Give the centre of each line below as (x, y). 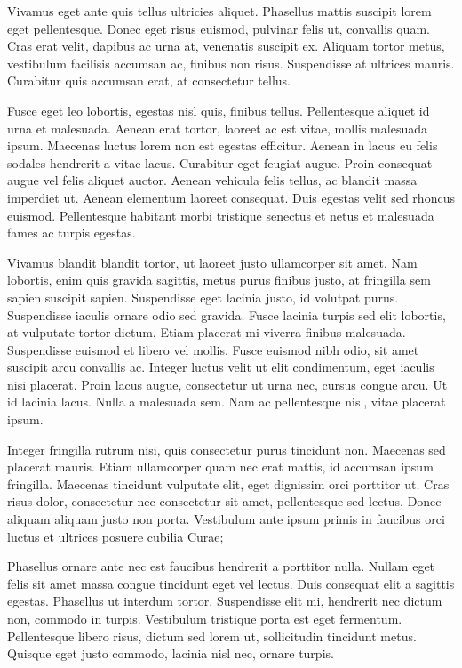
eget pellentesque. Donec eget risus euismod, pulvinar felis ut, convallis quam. (219, 28)
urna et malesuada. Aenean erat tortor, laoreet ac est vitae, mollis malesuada (217, 128)
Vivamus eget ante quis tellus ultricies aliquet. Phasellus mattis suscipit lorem (219, 11)
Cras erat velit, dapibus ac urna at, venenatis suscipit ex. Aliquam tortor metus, (226, 46)
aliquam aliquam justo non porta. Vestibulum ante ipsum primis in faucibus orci (226, 519)
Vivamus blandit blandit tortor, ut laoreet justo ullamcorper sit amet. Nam (212, 262)
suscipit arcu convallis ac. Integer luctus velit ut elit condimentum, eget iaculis (221, 367)
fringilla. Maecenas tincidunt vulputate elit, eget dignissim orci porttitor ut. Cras (228, 483)
